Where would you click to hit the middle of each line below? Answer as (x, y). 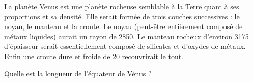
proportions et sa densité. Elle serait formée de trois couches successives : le (122, 16)
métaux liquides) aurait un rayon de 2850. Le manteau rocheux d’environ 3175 (126, 36)
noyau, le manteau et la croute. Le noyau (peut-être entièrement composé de (123, 26)
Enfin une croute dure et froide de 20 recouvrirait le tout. (94, 56)
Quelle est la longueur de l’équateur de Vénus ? (78, 73)
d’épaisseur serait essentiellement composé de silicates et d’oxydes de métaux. (125, 46)
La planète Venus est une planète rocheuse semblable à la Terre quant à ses (122, 6)
